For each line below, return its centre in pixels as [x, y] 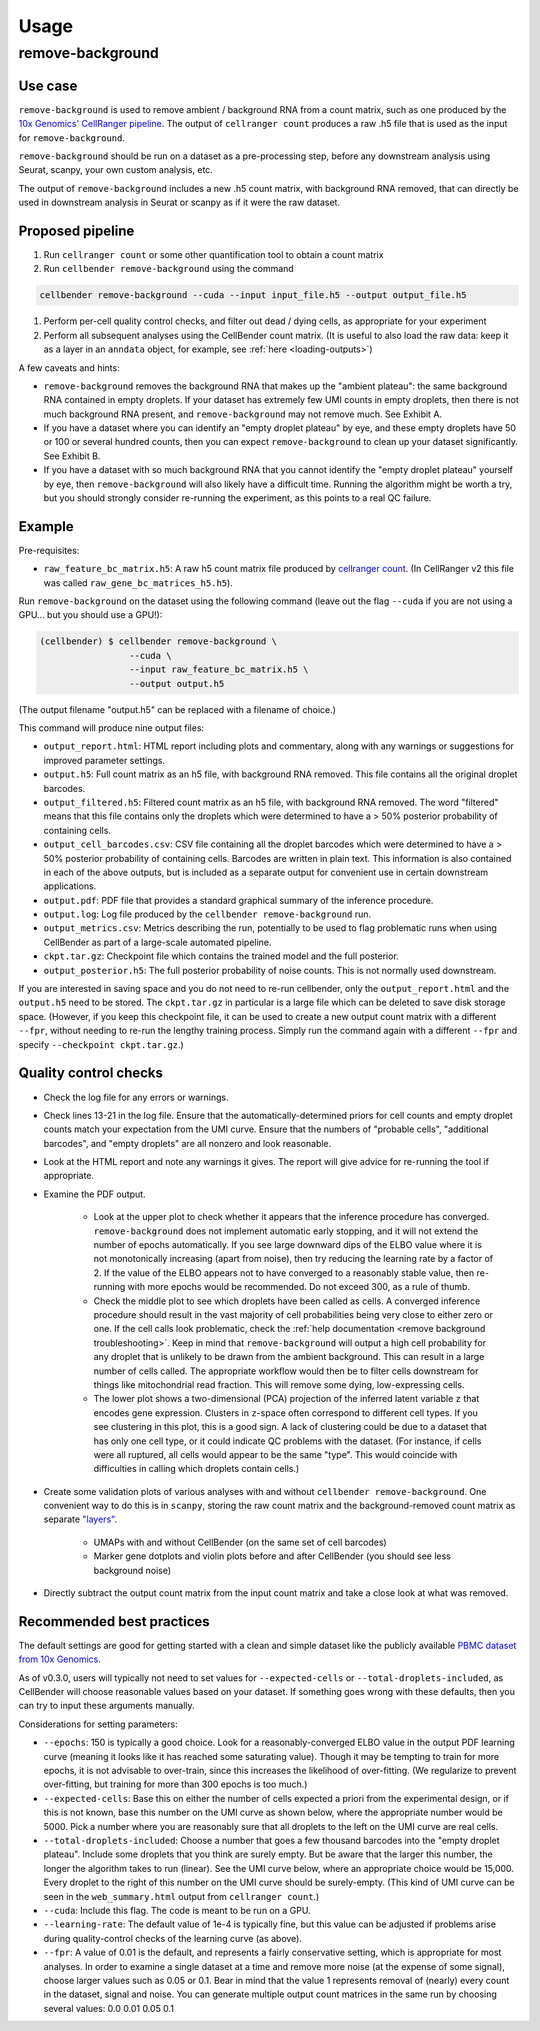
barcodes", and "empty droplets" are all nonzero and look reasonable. [187, 1143]
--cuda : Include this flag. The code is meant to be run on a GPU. [177, 1910]
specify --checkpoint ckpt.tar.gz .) [101, 1044]
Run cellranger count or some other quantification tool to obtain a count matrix [213, 254]
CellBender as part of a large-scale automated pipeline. [157, 942]
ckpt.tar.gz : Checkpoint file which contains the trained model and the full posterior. [221, 956]
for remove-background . [71, 137]
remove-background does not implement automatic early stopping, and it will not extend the [286, 1231]
